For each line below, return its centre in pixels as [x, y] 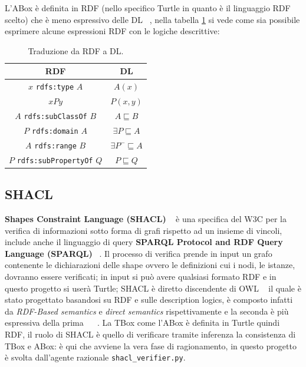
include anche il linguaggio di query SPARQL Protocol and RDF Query [144, 242]
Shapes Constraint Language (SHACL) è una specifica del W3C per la [146, 219]
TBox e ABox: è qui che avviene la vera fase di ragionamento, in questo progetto [151, 345]
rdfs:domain [55, 131]
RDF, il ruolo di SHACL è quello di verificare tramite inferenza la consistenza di [150, 334]
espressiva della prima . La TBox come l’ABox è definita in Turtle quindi [142, 323]
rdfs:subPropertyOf [55, 161]
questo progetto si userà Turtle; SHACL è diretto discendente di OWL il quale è [153, 288]
